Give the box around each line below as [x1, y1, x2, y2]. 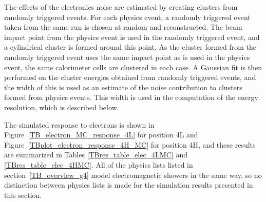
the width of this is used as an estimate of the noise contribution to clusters [4, 82, 242, 92]
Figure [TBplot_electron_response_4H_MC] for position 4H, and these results [4, 139, 256, 150]
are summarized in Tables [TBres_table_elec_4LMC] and [4, 149, 187, 160]
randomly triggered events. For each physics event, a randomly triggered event [4, 11, 251, 22]
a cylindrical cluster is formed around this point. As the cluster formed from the [4, 42, 257, 52]
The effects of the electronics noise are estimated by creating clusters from [4, 2, 238, 12]
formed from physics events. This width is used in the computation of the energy [4, 92, 258, 103]
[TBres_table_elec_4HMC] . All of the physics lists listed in [4, 159, 193, 170]
